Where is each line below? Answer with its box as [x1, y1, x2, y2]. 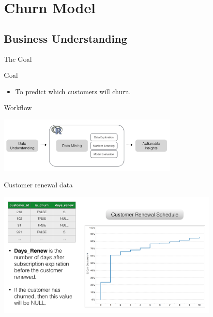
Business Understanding [4, 31, 127, 46]
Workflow [4, 102, 32, 113]
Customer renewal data [4, 180, 73, 190]
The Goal [4, 53, 32, 64]
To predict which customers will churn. [15, 86, 131, 96]
